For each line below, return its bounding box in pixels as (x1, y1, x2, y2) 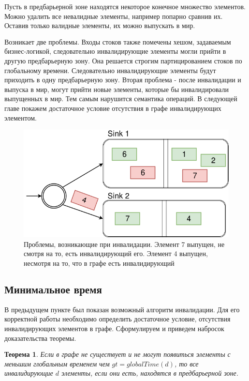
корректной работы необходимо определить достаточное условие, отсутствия (4, 314, 231, 324)
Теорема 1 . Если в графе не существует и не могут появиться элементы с (4, 349, 231, 359)
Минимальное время (4, 281, 102, 296)
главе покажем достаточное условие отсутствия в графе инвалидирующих (4, 103, 221, 113)
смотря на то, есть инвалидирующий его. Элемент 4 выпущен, (24, 248, 208, 259)
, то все (174, 358, 199, 368)
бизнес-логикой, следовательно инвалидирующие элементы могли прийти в (4, 46, 226, 56)
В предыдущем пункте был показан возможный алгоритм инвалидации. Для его (4, 304, 240, 314)
